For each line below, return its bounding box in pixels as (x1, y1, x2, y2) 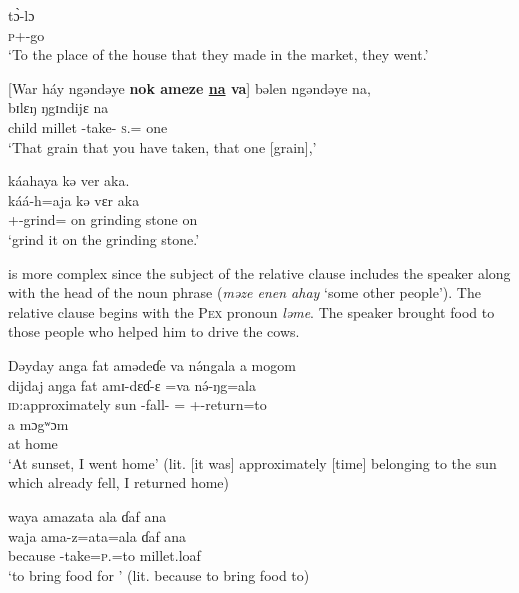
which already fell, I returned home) (8, 472, 230, 493)
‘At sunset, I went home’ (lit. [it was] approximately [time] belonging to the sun (8, 452, 497, 473)
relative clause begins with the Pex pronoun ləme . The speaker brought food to (8, 301, 495, 322)
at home (8, 433, 58, 454)
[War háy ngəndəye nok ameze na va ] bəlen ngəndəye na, (8, 77, 371, 98)
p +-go (8, 24, 45, 45)
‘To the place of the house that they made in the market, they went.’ (8, 44, 429, 65)
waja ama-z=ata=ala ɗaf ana (8, 525, 187, 546)
